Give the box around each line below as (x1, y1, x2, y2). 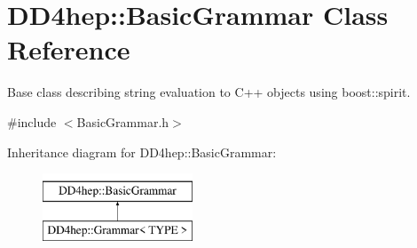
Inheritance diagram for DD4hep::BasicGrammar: (7, 142, 277, 161)
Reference (7, 31, 130, 68)
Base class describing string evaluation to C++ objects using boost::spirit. (7, 83, 411, 101)
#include (7, 112, 57, 131)
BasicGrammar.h (76, 112, 169, 131)
